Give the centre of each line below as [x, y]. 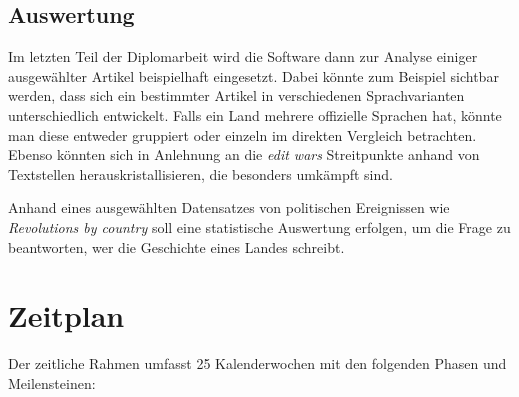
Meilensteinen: [52, 382]
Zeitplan [66, 315]
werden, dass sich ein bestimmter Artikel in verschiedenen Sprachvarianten [236, 95]
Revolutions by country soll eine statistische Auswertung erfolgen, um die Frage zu [259, 226]
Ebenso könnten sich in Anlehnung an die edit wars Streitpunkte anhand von [244, 154]
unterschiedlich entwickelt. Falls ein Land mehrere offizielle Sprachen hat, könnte [255, 114]
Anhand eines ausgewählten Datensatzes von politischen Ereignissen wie [229, 207]
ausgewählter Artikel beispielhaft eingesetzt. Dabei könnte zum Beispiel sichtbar [253, 75]
